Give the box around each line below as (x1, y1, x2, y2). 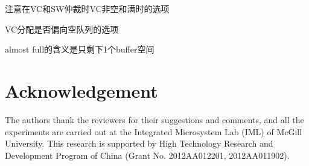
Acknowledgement (5, 78, 158, 103)
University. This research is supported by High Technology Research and (5, 137, 273, 150)
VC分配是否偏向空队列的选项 (5, 22, 119, 35)
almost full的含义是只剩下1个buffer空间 (5, 43, 154, 56)
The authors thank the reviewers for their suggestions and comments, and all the (5, 113, 304, 126)
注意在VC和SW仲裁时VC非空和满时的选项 (5, 2, 170, 14)
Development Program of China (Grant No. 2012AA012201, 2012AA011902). (5, 148, 290, 161)
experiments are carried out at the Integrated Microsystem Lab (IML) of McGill (5, 125, 302, 138)
